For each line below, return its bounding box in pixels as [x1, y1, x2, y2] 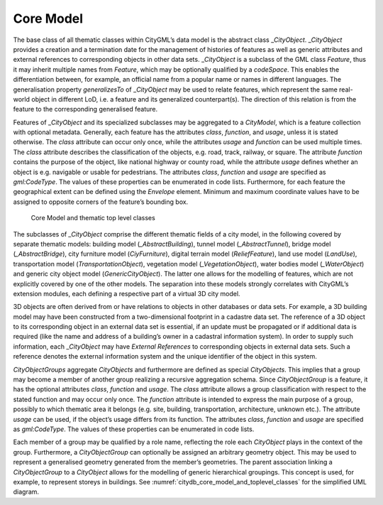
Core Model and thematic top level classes [30, 214, 155, 222]
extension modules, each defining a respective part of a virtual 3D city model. [13, 289, 240, 298]
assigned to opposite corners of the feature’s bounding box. [13, 197, 189, 206]
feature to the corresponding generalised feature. [13, 105, 158, 114]
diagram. [13, 487, 39, 496]
